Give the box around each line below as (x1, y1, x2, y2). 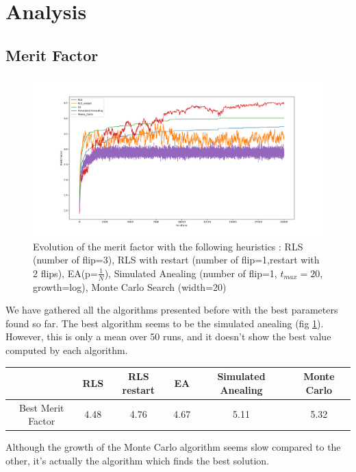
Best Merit (18, 400, 64, 414)
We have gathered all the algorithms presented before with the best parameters (5, 303, 338, 317)
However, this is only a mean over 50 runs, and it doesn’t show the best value (5, 329, 331, 344)
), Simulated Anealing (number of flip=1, (104, 265, 277, 280)
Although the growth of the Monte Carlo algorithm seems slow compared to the (5, 440, 341, 454)
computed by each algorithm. (5, 343, 128, 357)
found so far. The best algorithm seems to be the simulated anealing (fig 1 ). (5, 316, 324, 330)
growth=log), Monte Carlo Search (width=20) (33, 279, 227, 294)
